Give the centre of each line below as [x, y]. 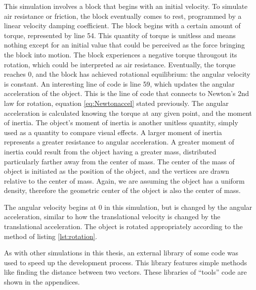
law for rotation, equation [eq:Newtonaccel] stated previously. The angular [116, 103]
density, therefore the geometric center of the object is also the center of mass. [122, 190]
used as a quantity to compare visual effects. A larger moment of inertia [113, 132]
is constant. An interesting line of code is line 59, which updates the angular [119, 83]
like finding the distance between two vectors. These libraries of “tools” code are [126, 272]
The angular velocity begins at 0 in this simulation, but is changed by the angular [128, 207]
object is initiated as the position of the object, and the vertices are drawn [117, 171]
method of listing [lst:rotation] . [51, 236]
